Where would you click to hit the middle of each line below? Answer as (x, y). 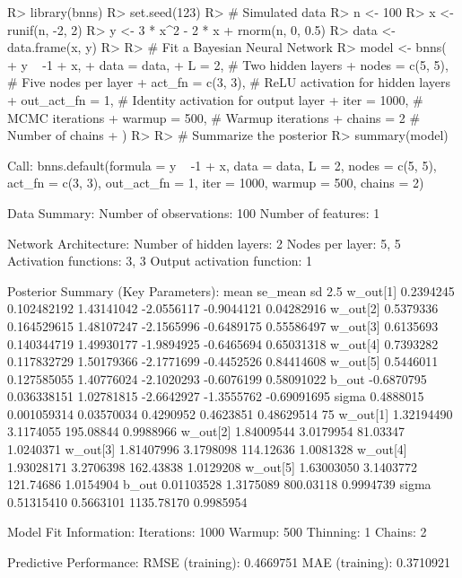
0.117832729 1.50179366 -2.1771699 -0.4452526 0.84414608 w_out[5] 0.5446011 (223, 361)
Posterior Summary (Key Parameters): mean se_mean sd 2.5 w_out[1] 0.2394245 (231, 290)
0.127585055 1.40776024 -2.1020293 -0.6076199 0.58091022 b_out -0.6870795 (217, 378)
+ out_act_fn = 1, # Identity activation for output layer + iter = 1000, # (215, 99)
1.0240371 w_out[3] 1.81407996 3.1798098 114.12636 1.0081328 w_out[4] (207, 449)
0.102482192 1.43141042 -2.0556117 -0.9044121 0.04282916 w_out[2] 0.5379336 (223, 308)
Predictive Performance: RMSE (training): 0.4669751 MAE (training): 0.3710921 (229, 562)
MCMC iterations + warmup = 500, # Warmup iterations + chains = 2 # (214, 117)
